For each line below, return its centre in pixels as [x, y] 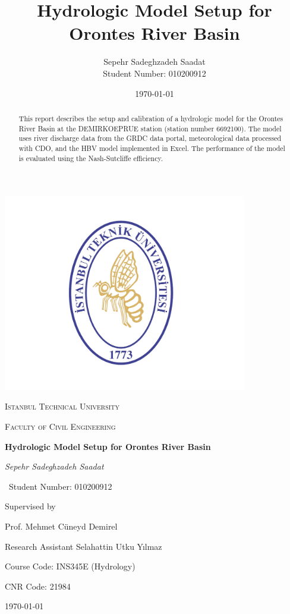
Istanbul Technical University [62, 406]
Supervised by [30, 506]
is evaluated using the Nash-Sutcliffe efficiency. [91, 158]
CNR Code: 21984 [38, 586]
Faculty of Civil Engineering [60, 426]
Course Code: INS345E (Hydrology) [70, 566]
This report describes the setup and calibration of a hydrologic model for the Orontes [151, 118]
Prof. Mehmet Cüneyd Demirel [61, 526]
